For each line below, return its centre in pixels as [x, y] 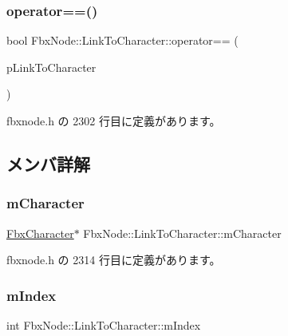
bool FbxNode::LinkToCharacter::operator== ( [122, 40]
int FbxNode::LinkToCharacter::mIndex [104, 325]
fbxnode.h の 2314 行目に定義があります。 [114, 260]
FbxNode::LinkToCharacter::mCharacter [182, 233]
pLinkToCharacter [51, 67]
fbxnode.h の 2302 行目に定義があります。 [114, 121]
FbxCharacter [40, 233]
